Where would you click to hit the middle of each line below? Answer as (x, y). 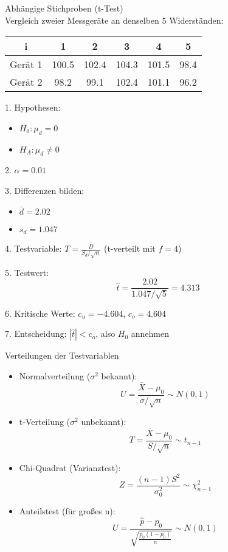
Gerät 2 (26, 82)
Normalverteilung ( (55, 376)
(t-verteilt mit (130, 248)
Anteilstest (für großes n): (67, 511)
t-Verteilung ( (45, 422)
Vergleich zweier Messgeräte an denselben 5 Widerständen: (114, 20)
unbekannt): (104, 422)
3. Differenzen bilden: (45, 190)
